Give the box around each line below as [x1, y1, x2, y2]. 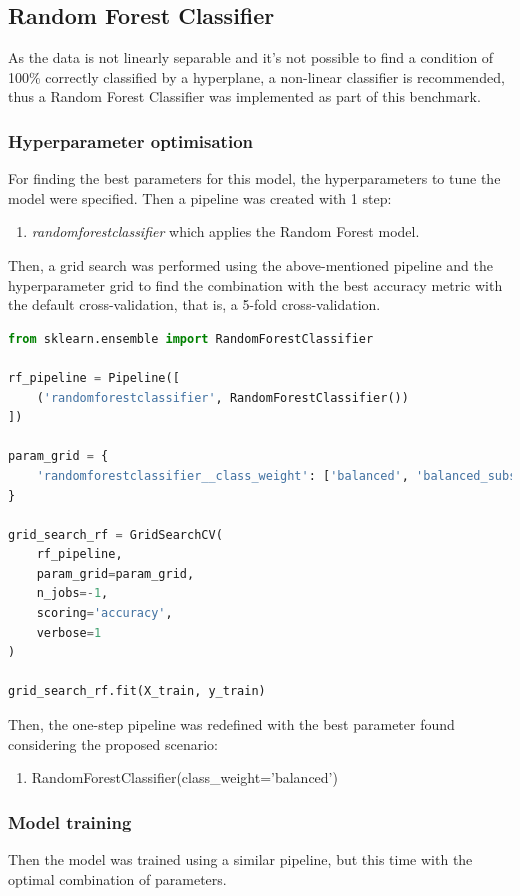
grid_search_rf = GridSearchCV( [8, 527, 223, 542]
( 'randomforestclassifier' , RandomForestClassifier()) [36, 390, 409, 405]
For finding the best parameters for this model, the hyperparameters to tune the [8, 168, 501, 189]
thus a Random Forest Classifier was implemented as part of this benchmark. [8, 86, 481, 107]
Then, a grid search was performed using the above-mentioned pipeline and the [8, 254, 493, 275]
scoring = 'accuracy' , [36, 606, 173, 621]
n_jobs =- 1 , [36, 586, 109, 601]
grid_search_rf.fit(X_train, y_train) [8, 684, 266, 699]
